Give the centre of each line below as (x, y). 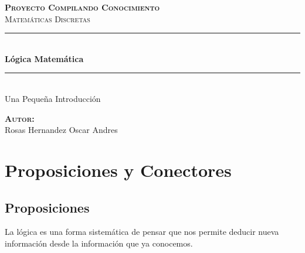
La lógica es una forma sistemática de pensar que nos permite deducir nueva (142, 232)
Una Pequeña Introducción (53, 98)
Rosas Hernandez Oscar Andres (61, 130)
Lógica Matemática (44, 58)
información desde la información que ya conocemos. (99, 243)
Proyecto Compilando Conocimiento (82, 7)
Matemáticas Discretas (48, 18)
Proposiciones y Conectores (118, 170)
